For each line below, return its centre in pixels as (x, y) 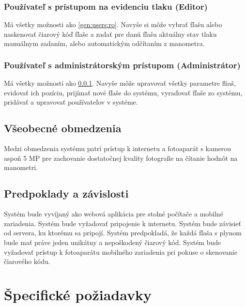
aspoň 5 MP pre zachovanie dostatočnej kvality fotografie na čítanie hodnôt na (121, 158)
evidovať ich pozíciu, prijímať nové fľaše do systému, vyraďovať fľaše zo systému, (123, 92)
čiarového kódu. (27, 261)
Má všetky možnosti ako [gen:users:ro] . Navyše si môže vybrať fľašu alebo (113, 24)
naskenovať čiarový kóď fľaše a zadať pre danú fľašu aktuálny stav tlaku (110, 34)
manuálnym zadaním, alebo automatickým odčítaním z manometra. (104, 43)
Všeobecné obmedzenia (63, 128)
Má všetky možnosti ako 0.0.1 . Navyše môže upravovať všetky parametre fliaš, (120, 83)
